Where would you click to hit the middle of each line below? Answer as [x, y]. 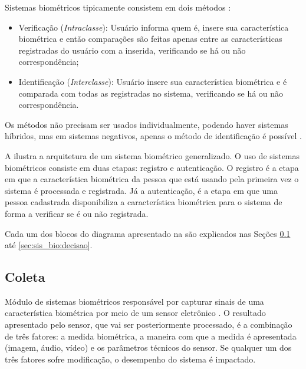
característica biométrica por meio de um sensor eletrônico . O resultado [135, 313]
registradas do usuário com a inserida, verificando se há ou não [132, 50]
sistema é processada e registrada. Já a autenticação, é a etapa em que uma [141, 190]
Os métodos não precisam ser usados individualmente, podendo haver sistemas [147, 124]
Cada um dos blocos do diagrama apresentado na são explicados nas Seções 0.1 [148, 233]
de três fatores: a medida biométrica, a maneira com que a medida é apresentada [151, 336]
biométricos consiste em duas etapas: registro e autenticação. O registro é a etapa [152, 167]
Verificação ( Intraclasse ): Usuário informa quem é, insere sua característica [154, 27]
